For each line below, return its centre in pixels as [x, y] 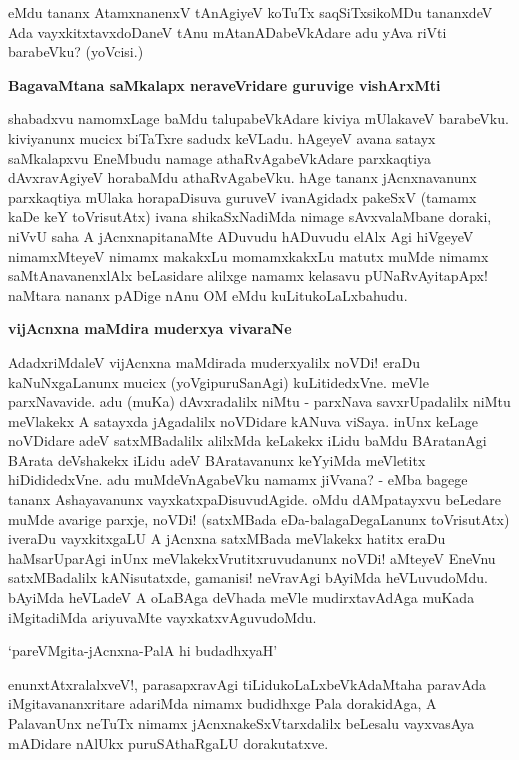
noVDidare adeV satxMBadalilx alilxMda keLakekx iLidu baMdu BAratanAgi [247, 440]
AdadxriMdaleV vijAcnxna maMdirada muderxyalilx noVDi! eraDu [214, 361]
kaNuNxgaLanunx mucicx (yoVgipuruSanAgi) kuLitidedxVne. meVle [218, 381]
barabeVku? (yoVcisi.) [76, 51]
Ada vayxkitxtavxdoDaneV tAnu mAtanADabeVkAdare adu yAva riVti [227, 31]
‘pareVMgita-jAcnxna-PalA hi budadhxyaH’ [143, 650]
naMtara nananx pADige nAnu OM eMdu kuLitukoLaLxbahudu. [208, 294]
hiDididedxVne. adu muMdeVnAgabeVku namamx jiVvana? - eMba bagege [238, 479]
